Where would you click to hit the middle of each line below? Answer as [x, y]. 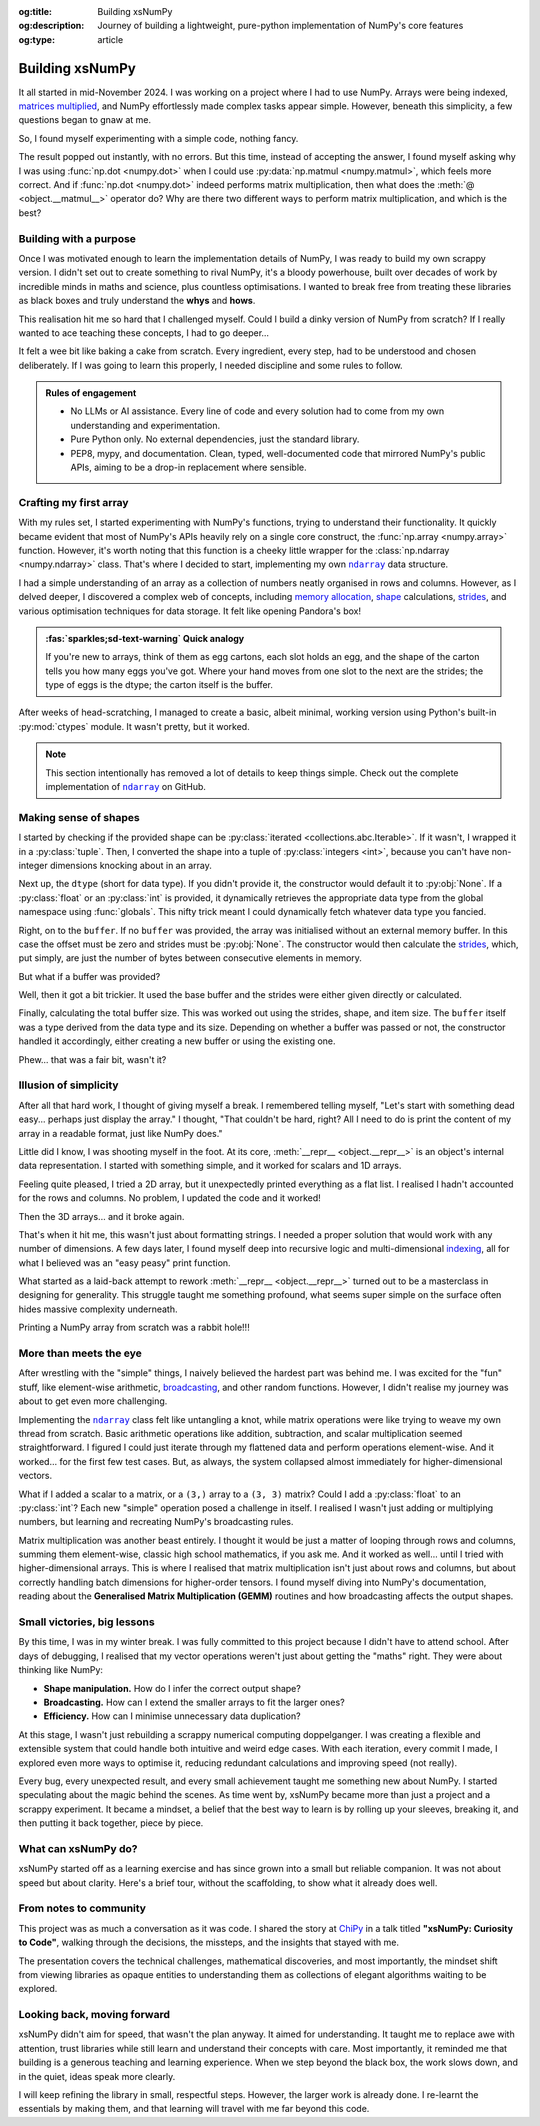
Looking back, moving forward [94, 2015]
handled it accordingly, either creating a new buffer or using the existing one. [177, 1041]
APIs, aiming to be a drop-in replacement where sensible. [188, 467]
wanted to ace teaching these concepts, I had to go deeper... [144, 332]
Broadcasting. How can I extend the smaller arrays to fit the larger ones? [194, 1702]
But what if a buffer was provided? [89, 976]
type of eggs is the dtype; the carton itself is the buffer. [159, 685]
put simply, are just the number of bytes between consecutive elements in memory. [190, 958]
